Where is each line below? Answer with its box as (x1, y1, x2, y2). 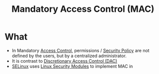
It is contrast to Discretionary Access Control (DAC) (11, 58, 117, 64)
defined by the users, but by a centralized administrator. (11, 53, 127, 59)
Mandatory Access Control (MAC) (11, 3, 155, 15)
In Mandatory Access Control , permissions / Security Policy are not (11, 47, 150, 53)
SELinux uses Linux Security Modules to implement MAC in (11, 63, 133, 69)
